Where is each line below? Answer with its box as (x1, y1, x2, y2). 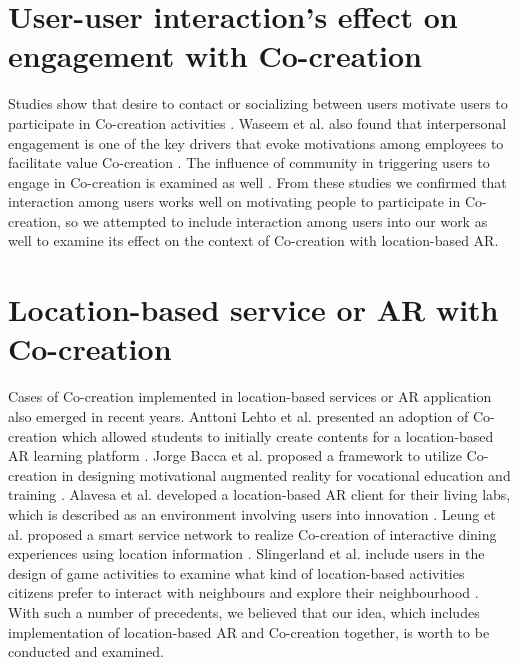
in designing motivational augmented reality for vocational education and (61, 464, 511, 485)
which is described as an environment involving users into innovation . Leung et (8, 503, 496, 524)
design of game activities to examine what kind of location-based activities (8, 562, 465, 583)
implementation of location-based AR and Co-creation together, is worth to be (8, 621, 490, 642)
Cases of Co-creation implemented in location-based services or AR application (8, 386, 492, 407)
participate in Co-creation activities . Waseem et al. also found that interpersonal (8, 112, 507, 133)
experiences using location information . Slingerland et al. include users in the (8, 543, 485, 564)
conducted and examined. (8, 641, 164, 662)
